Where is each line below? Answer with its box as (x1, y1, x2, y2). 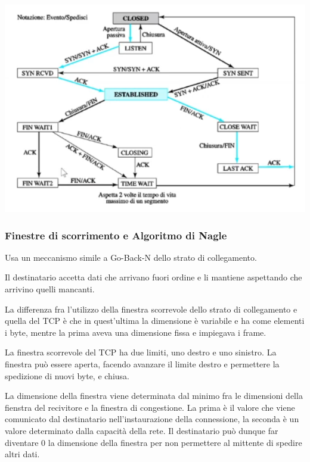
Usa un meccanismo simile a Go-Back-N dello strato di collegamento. (5, 251, 257, 263)
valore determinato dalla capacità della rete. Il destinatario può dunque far (5, 424, 278, 436)
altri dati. (5, 448, 40, 460)
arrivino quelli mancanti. (5, 283, 95, 295)
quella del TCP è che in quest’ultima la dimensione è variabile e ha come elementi (5, 314, 305, 327)
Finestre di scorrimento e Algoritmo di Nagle (5, 227, 227, 242)
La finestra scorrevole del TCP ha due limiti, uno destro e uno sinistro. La (5, 346, 277, 358)
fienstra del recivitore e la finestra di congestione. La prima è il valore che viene (5, 401, 295, 413)
